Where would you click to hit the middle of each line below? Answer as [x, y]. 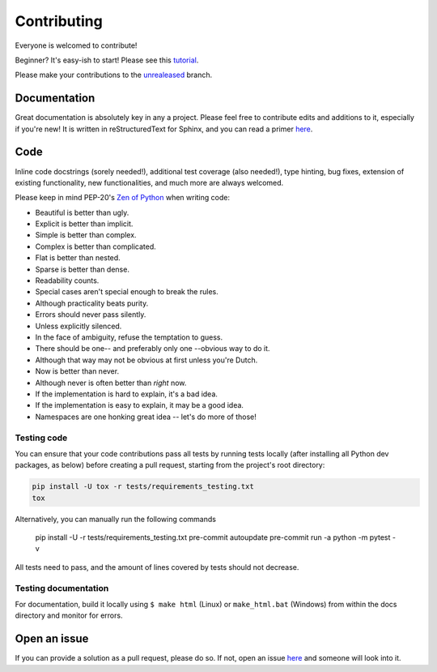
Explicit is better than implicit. [84, 224]
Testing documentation [62, 588]
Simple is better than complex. [86, 235]
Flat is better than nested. [78, 258]
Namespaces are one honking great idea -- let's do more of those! [146, 417]
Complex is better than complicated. [96, 246]
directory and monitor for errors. [69, 615]
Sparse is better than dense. [82, 269]
